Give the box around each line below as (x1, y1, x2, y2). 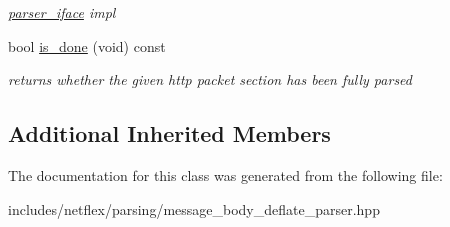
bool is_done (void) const (8, 35, 166, 56)
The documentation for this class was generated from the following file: (8, 164, 443, 185)
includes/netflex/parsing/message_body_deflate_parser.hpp (8, 198, 380, 219)
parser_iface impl (8, 2, 116, 22)
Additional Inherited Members (8, 118, 331, 149)
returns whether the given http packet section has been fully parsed (8, 69, 412, 90)
